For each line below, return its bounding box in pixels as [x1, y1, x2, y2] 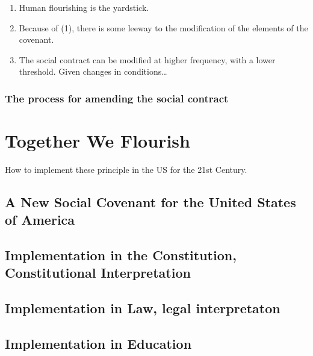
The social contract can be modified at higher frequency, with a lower [19, 53, 276, 66]
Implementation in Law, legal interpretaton [5, 299, 280, 317]
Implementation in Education [5, 334, 192, 353]
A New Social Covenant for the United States [5, 192, 296, 211]
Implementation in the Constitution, [5, 246, 237, 264]
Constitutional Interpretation [5, 263, 191, 282]
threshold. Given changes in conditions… [19, 65, 167, 78]
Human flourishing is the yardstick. [19, 1, 149, 13]
